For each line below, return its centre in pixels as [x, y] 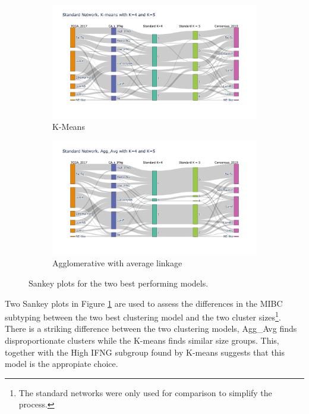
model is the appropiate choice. [62, 364]
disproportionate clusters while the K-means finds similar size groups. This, [142, 340]
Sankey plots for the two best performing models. [119, 283]
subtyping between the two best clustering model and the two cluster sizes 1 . [143, 316]
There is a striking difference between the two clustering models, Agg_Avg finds [151, 329]
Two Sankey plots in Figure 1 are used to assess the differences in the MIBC [144, 303]
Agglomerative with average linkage [117, 263]
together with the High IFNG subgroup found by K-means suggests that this [145, 352]
